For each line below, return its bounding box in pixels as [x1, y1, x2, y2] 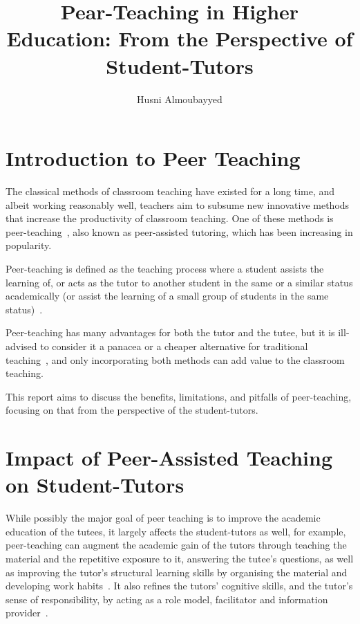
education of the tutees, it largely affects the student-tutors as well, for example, [6, 524, 346, 538]
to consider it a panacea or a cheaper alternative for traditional [40, 338, 308, 353]
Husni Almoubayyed [137, 91, 222, 106]
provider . [6, 605, 48, 620]
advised [6, 338, 37, 353]
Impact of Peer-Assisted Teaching [6, 443, 333, 472]
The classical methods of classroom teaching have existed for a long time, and [6, 184, 335, 199]
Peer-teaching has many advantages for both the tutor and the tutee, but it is [6, 325, 335, 340]
